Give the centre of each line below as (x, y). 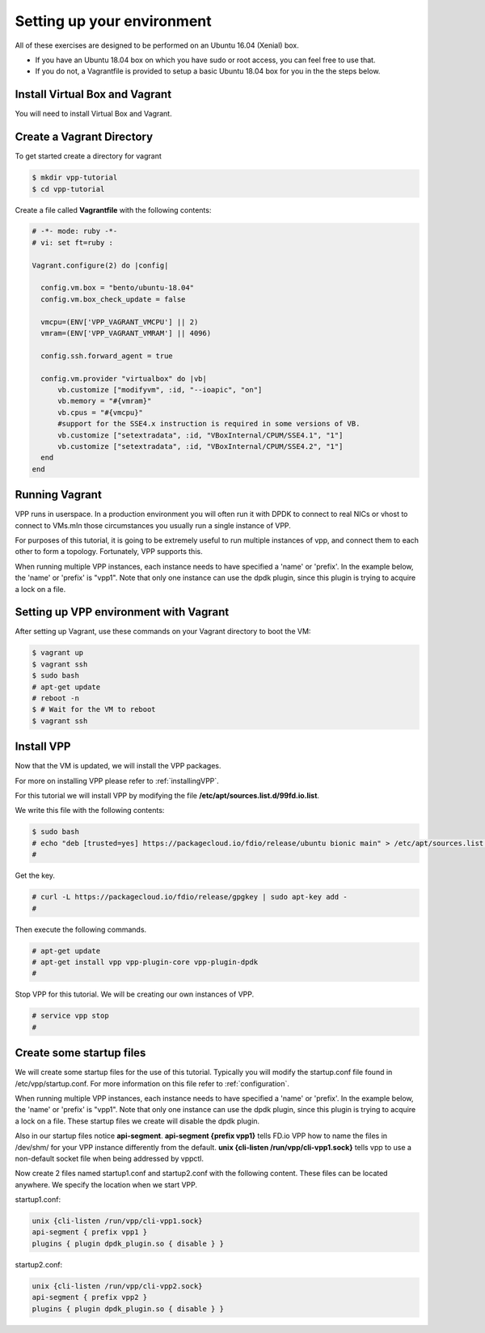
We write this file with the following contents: (90, 810)
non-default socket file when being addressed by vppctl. (110, 1158)
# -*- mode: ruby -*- (75, 231)
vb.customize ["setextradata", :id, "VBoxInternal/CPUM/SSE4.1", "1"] (200, 435)
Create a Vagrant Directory (84, 137)
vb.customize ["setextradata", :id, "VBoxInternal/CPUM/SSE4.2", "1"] (200, 446)
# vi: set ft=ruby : (72, 242)
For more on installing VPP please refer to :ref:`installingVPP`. (117, 781)
